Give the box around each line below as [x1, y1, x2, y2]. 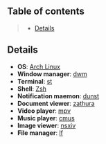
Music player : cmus [17, 114, 75, 122]
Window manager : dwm [17, 69, 88, 78]
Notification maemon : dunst [17, 91, 99, 100]
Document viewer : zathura [17, 99, 95, 107]
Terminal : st [17, 77, 53, 85]
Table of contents [7, 6, 85, 17]
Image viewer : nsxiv [17, 121, 76, 129]
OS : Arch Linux [17, 62, 61, 71]
